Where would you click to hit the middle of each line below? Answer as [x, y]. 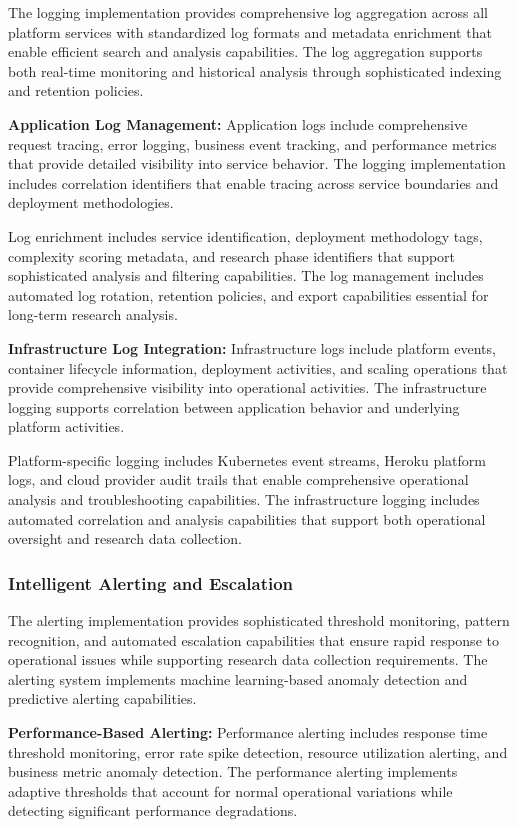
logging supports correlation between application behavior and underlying [234, 406]
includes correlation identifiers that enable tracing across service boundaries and [253, 182]
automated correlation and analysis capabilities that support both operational [247, 518]
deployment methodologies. [91, 202]
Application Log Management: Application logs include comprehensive [238, 123]
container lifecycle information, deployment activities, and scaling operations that [258, 367]
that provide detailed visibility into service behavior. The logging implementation [257, 163]
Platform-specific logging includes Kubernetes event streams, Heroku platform [247, 459]
